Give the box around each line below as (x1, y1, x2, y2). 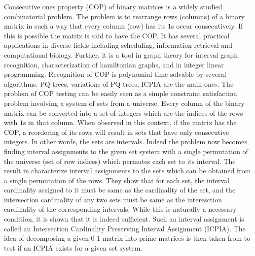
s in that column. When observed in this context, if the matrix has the (23, 117, 237, 128)
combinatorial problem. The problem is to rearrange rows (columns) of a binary (4, 11, 245, 21)
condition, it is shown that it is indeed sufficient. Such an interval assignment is (4, 214, 244, 224)
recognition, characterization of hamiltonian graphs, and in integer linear (4, 59, 224, 69)
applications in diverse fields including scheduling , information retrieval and (4, 40, 232, 50)
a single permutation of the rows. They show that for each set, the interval (4, 175, 229, 185)
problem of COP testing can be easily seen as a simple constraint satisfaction (4, 88, 237, 98)
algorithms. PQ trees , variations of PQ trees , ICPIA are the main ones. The (4, 78, 234, 89)
